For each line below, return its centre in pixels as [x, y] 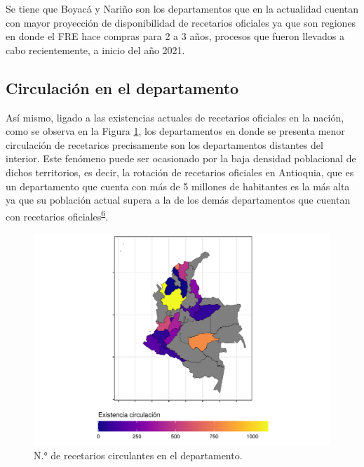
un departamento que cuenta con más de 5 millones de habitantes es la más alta [178, 186]
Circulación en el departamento [122, 87]
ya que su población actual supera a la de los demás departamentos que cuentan [178, 200]
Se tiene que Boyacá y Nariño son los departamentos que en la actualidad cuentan [182, 8]
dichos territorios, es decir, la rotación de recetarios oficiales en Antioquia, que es [180, 172]
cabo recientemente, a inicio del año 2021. [95, 50]
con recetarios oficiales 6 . [57, 215]
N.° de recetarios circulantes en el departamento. [138, 455]
